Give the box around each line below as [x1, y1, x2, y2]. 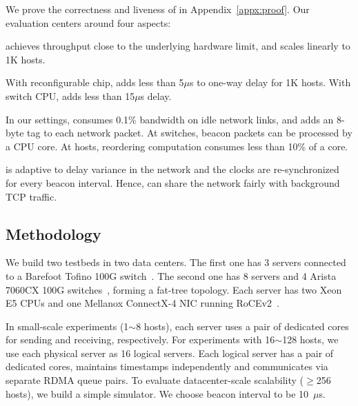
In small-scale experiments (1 [6, 318, 129, 333]
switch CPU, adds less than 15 [6, 88, 135, 103]
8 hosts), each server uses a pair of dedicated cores [136, 318, 349, 333]
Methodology [6, 223, 101, 244]
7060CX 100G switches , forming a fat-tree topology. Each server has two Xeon [6, 282, 342, 296]
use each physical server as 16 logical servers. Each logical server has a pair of [6, 345, 334, 360]
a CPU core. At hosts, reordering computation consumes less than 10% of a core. [6, 139, 348, 153]
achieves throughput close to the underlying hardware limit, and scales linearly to [6, 39, 350, 53]
